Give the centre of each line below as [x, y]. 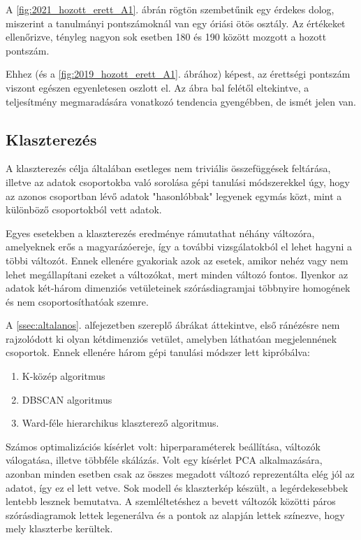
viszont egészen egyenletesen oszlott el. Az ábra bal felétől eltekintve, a [157, 87]
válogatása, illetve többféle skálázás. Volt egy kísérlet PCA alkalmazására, [164, 460]
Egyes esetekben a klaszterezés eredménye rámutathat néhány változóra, [160, 233]
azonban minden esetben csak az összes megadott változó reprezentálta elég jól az [180, 474]
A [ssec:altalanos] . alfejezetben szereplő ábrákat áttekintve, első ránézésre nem [173, 325]
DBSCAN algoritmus [67, 399]
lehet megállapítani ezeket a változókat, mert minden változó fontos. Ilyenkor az [177, 274]
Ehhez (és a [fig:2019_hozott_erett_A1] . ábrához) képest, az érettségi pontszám [178, 74]
